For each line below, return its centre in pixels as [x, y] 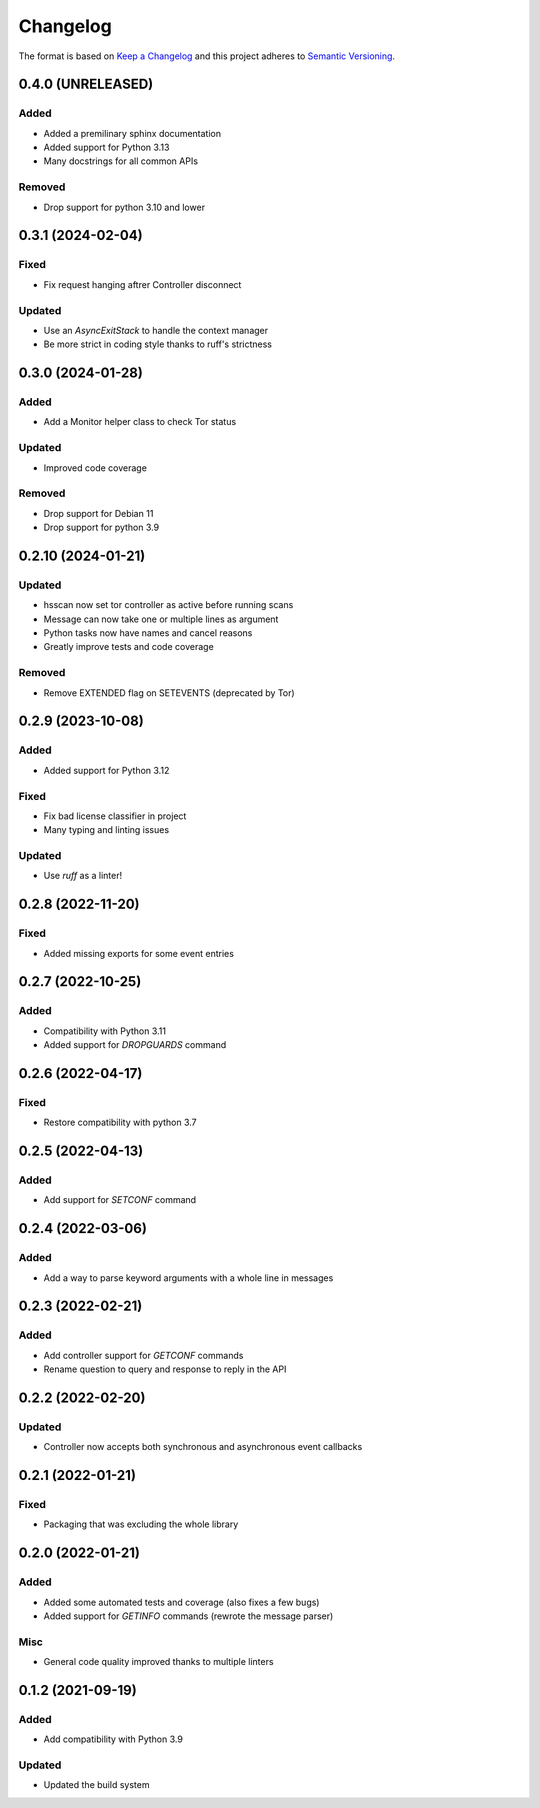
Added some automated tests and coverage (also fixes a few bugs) [181, 1602]
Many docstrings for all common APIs [121, 161]
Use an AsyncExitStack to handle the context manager [156, 330]
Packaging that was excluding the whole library [141, 1524]
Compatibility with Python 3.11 [105, 1031]
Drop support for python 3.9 [101, 527]
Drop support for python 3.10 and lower [124, 207]
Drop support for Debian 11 [98, 513]
